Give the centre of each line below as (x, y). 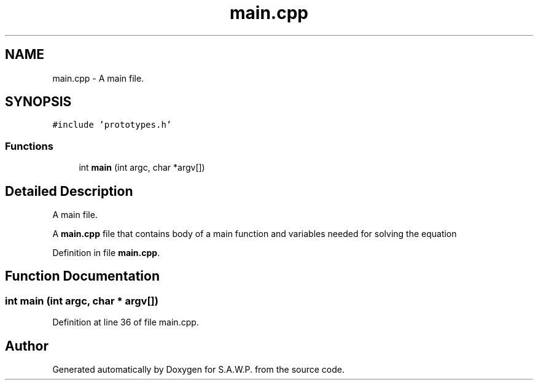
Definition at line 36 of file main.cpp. (126, 322)
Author (27, 346)
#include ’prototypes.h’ (112, 125)
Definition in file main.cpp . (106, 253)
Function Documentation (82, 276)
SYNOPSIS (38, 102)
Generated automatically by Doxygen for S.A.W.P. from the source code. (199, 370)
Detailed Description (69, 191)
